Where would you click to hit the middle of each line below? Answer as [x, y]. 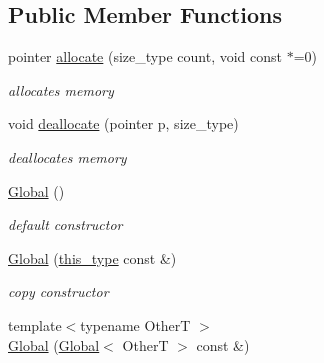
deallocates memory [67, 156]
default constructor [65, 224]
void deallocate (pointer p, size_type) [123, 123]
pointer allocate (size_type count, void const [145, 56]
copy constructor [58, 291]
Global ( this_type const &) [92, 257]
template [35, 324]
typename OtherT [135, 324]
